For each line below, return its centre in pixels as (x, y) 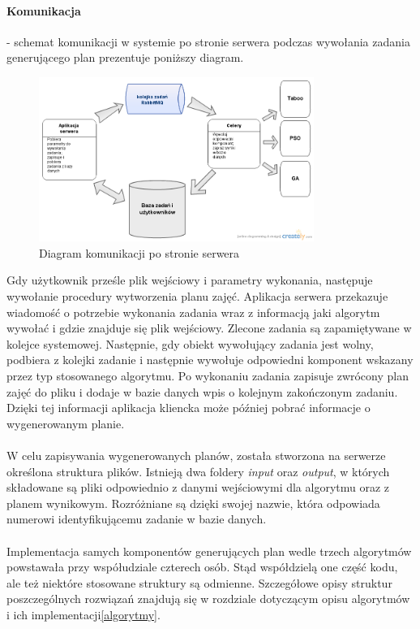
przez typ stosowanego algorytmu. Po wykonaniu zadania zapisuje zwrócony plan (208, 376)
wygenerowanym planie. (66, 423)
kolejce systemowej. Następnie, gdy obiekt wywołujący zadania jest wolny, (190, 343)
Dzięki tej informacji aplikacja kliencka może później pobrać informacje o (189, 408)
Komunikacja (44, 10)
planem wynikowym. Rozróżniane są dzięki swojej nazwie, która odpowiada (193, 503)
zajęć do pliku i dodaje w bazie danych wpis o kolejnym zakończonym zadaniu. (202, 391)
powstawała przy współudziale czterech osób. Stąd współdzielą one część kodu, (202, 567)
